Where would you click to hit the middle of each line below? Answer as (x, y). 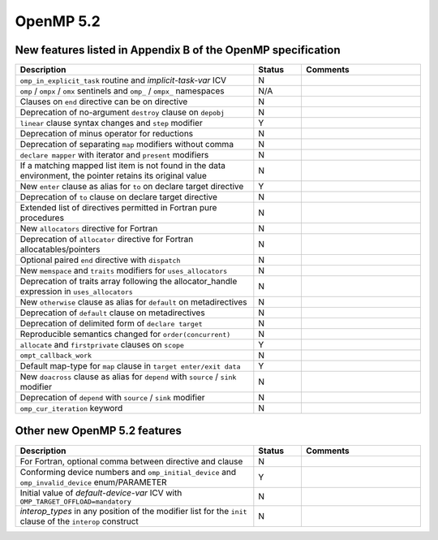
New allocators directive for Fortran (89, 229)
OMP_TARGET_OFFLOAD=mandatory (75, 501)
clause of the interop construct (79, 521)
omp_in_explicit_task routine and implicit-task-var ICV (123, 80)
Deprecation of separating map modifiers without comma (127, 145)
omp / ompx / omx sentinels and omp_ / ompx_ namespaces (122, 91)
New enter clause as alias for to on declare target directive (132, 187)
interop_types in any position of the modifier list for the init (133, 511)
